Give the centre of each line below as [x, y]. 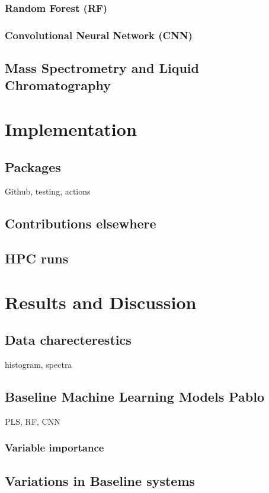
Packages [33, 166]
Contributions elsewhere [81, 223]
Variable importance [55, 448]
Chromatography [58, 85]
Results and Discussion [101, 302]
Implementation [71, 129]
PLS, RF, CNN [33, 421]
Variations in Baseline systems [100, 480]
